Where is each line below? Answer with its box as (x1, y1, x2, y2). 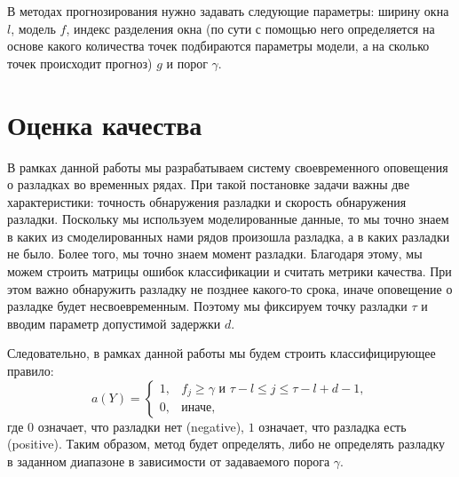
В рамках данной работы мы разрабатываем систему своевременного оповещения (7, 157, 448, 176)
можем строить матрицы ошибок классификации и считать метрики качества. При (7, 262, 452, 281)
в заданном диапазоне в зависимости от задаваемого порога (7, 451, 330, 470)
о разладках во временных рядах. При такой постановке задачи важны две (7, 175, 410, 194)
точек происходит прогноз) (7, 53, 153, 72)
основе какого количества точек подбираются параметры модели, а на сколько (7, 36, 430, 55)
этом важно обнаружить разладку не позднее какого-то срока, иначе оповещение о (7, 279, 453, 298)
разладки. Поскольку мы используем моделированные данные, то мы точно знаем (7, 210, 449, 228)
